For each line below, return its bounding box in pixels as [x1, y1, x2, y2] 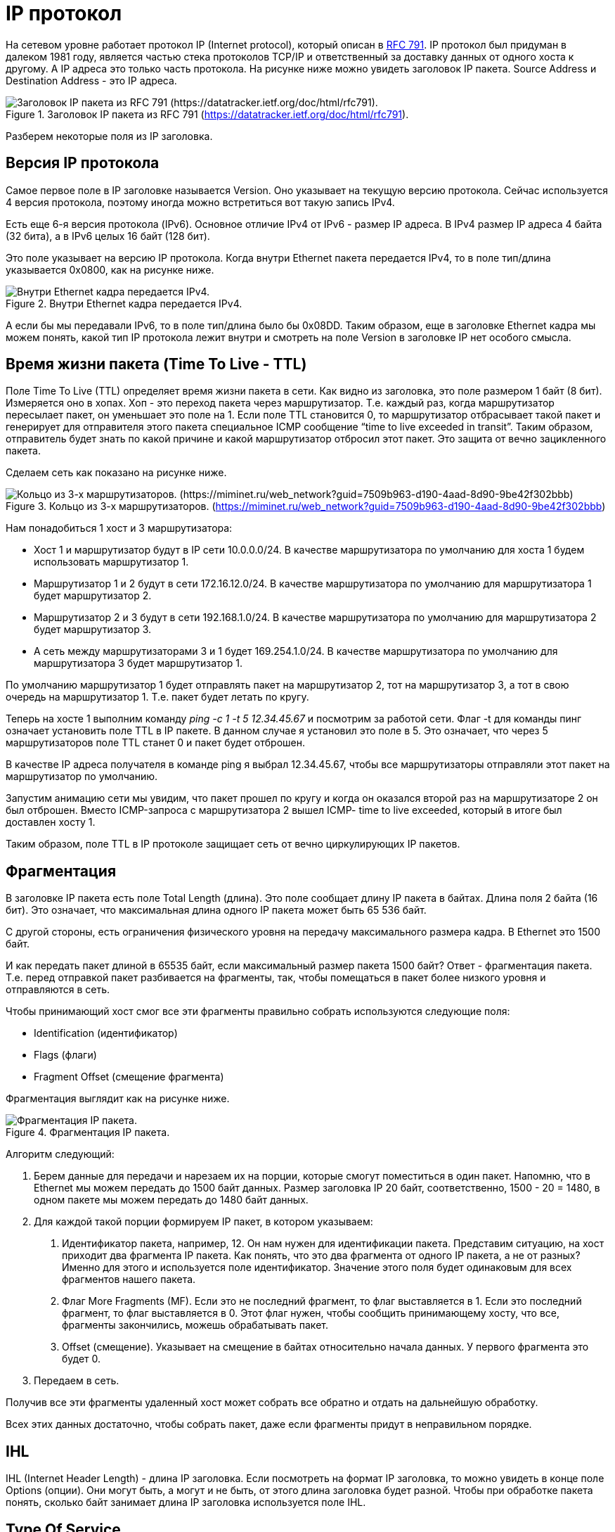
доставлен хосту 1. [6, 816, 96, 829]
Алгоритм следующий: [6, 1148, 115, 1161]
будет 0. [62, 1353, 101, 1365]
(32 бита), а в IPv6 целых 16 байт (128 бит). [6, 229, 210, 242]
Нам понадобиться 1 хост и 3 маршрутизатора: [6, 522, 233, 535]
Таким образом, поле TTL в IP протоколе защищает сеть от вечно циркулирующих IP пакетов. [6, 838, 460, 850]
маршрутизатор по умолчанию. [6, 770, 158, 783]
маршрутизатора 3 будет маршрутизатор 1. [34, 657, 243, 670]
